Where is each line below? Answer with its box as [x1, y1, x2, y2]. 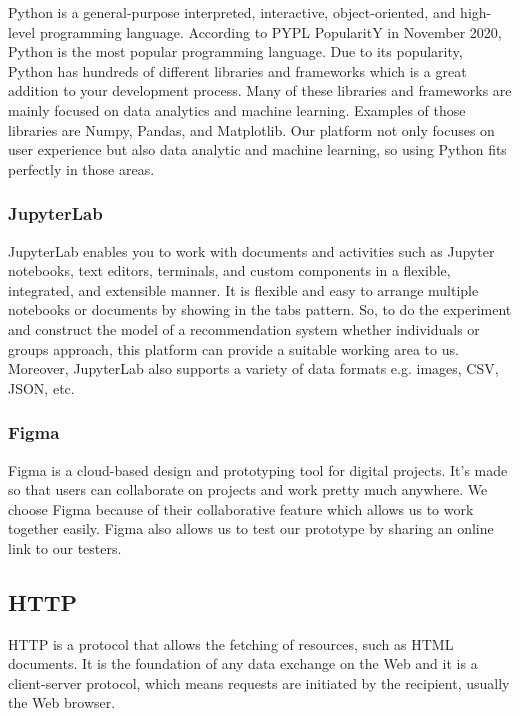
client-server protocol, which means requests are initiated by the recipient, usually [8, 672, 510, 693]
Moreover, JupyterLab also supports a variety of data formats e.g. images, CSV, [8, 358, 499, 379]
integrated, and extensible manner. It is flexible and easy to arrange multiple [8, 279, 479, 300]
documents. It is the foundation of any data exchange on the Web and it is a [8, 653, 478, 674]
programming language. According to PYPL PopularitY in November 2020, [39, 21, 502, 42]
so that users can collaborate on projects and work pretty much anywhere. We [8, 479, 488, 500]
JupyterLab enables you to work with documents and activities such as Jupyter [8, 240, 495, 261]
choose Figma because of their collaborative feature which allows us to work [8, 498, 474, 519]
